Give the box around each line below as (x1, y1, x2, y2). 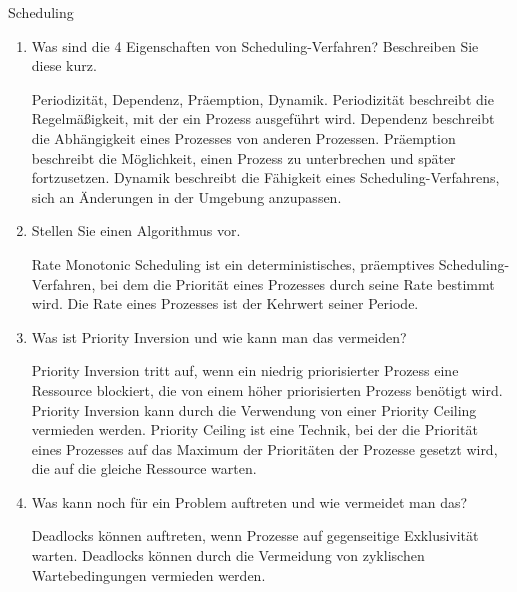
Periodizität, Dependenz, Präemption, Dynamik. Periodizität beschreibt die (31, 88, 494, 109)
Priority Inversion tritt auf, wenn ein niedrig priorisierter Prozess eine (31, 360, 459, 381)
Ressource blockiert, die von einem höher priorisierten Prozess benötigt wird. (31, 379, 503, 400)
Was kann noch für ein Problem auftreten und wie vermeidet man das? (31, 491, 468, 512)
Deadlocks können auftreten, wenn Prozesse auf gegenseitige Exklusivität (31, 525, 479, 546)
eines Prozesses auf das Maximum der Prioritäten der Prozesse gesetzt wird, (31, 438, 498, 459)
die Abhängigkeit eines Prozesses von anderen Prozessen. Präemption (31, 127, 456, 148)
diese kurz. (31, 55, 97, 76)
